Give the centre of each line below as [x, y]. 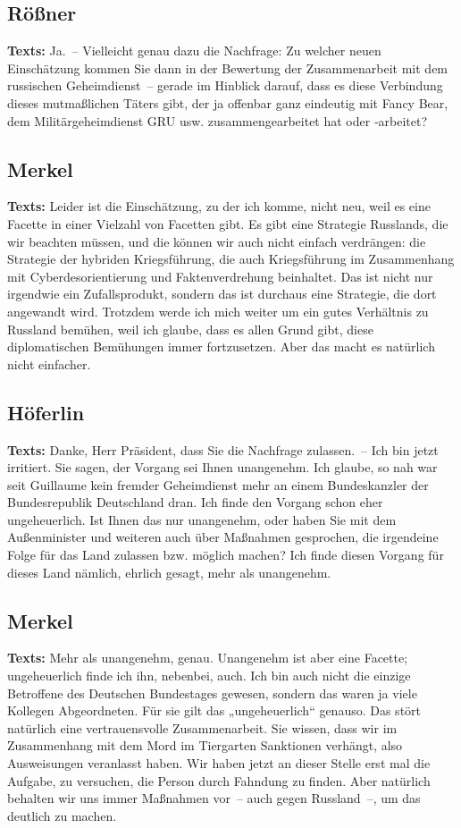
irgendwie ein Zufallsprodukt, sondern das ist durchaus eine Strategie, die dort [222, 294]
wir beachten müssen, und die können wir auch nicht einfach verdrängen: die [217, 241]
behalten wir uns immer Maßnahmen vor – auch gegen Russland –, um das [214, 798]
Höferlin [46, 412]
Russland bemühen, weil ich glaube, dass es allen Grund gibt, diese [190, 329]
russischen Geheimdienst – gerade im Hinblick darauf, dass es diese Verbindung [225, 85]
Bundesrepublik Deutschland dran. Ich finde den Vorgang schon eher [195, 502]
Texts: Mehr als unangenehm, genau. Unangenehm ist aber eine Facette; [208, 658]
